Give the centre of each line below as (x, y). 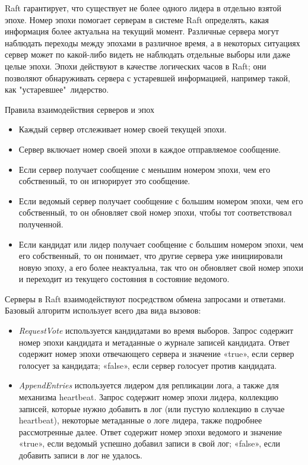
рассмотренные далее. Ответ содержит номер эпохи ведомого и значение (150, 431)
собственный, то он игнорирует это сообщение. (104, 181)
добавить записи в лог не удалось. (80, 455)
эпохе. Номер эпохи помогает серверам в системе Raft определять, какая (137, 19)
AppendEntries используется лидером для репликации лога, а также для (149, 385)
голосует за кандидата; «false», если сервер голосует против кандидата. (148, 365)
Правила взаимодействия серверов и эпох (80, 109)
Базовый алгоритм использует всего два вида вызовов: (103, 310)
